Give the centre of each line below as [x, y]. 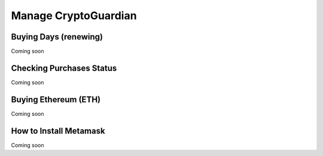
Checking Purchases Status [64, 68]
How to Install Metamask [58, 131]
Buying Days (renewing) [57, 37]
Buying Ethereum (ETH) [56, 100]
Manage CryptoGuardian [74, 16]
